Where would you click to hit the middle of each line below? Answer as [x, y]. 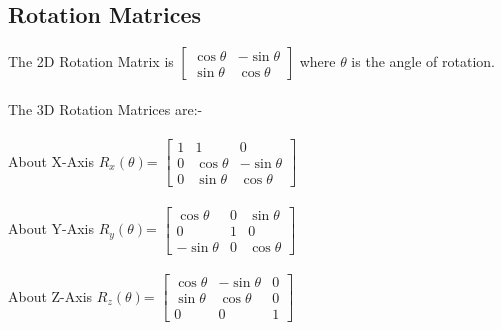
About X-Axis [51, 160]
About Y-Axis [51, 228]
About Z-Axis [50, 295]
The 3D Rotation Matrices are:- [105, 108]
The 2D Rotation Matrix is [91, 61]
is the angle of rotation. [423, 61]
